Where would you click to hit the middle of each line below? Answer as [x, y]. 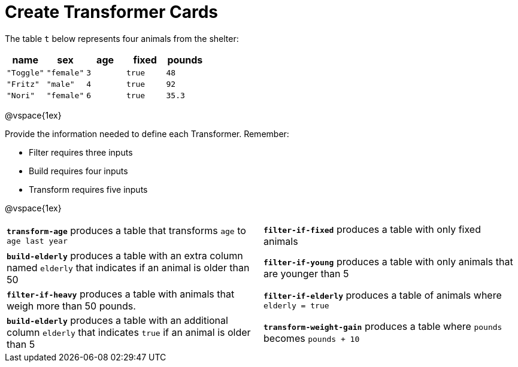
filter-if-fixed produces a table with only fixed [372, 229]
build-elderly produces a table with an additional [117, 320]
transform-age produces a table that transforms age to [126, 231]
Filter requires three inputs [81, 152]
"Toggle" [25, 72]
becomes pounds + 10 [312, 338]
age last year [37, 241]
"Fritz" [23, 84]
